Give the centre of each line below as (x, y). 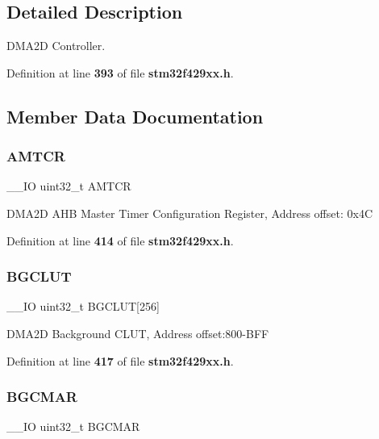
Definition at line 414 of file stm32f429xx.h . (120, 240)
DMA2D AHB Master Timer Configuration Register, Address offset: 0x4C (189, 213)
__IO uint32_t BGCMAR (73, 426)
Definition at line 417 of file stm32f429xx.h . (120, 360)
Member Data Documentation (135, 116)
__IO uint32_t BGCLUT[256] (83, 306)
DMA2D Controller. (56, 46)
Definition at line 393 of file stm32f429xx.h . (120, 72)
